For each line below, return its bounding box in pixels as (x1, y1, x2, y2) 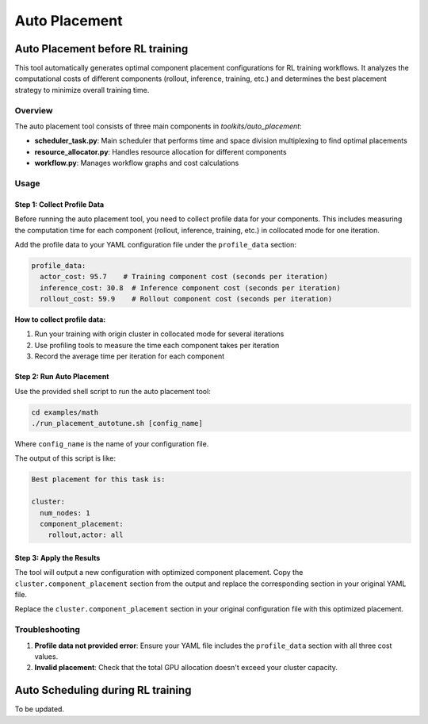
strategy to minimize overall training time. (14, 85, 150, 94)
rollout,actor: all (48, 531, 124, 539)
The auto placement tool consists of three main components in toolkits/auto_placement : (14, 121, 302, 131)
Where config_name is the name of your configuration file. (14, 439, 209, 448)
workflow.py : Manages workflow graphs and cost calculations (34, 159, 239, 168)
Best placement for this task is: (31, 475, 166, 484)
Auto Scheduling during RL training (14, 684, 192, 697)
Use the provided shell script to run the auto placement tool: (14, 386, 212, 396)
